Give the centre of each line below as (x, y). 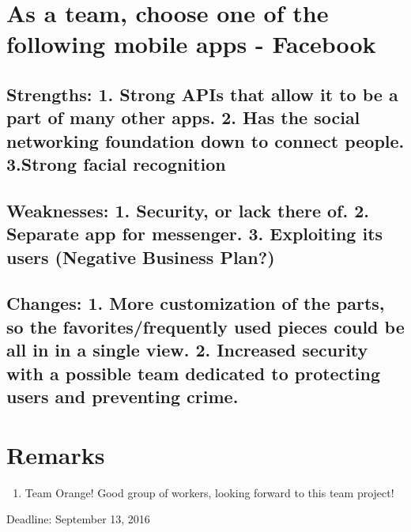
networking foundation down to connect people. (205, 140)
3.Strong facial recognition (116, 164)
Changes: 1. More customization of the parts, (196, 303)
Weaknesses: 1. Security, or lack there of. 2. (188, 210)
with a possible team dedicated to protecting (194, 373)
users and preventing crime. (123, 396)
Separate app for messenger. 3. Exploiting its (195, 234)
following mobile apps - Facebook (191, 44)
